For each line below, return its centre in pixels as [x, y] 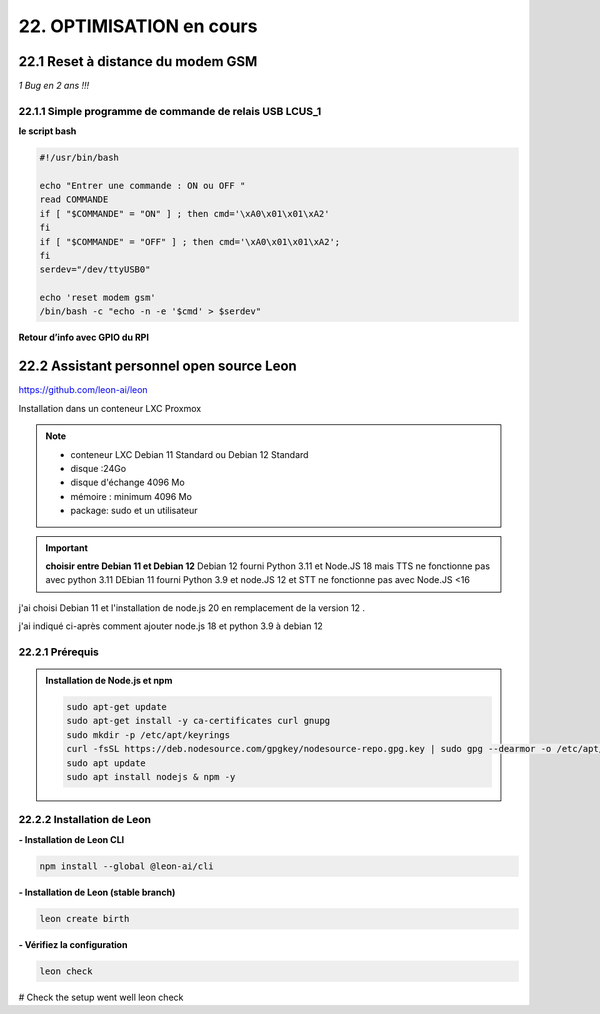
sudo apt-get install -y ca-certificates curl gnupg [198, 721]
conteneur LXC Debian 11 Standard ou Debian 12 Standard [189, 454]
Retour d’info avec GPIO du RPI [84, 337]
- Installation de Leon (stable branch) [97, 892]
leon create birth [84, 918]
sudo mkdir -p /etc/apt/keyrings [148, 734]
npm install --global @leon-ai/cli [126, 866]
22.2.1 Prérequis [58, 652]
